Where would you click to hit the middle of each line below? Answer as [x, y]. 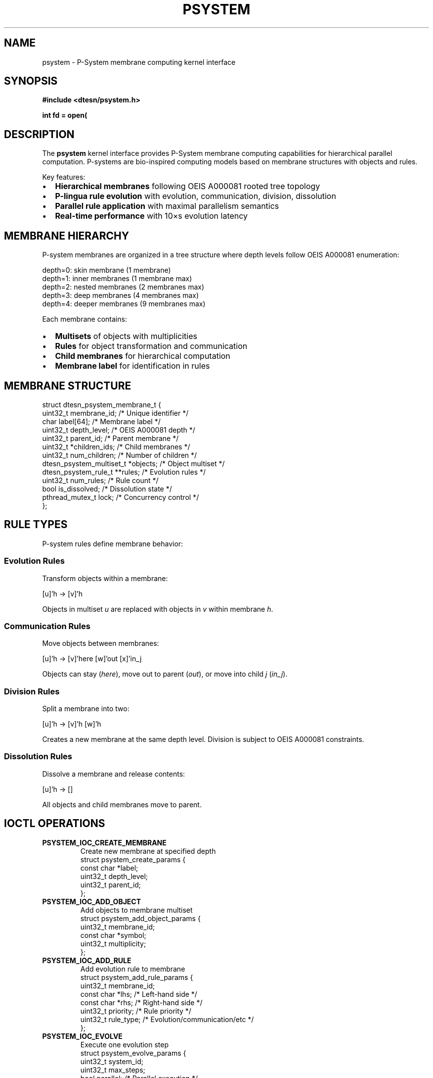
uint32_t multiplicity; [113, 943]
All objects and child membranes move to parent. [122, 804]
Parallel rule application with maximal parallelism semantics [167, 206]
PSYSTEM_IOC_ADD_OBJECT [92, 901]
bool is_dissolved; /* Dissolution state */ [107, 489]
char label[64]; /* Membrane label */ [101, 421]
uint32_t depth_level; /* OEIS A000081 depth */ [119, 430]
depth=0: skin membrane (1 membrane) [107, 270]
